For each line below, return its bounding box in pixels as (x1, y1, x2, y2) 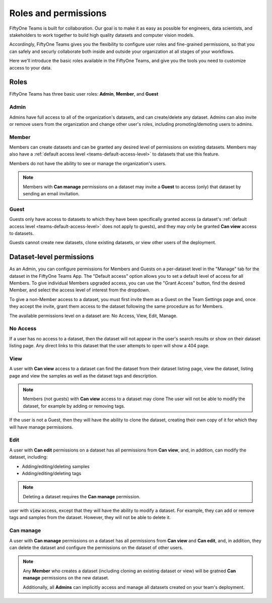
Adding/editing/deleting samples (22, 463, 90, 469)
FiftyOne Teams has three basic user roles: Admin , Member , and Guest (9, 91, 159, 97)
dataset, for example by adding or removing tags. (23, 403, 125, 409)
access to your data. (9, 64, 52, 70)
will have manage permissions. (9, 424, 74, 430)
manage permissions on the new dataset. (23, 575, 109, 581)
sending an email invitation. (23, 191, 80, 197)
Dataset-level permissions (9, 253, 94, 261)
